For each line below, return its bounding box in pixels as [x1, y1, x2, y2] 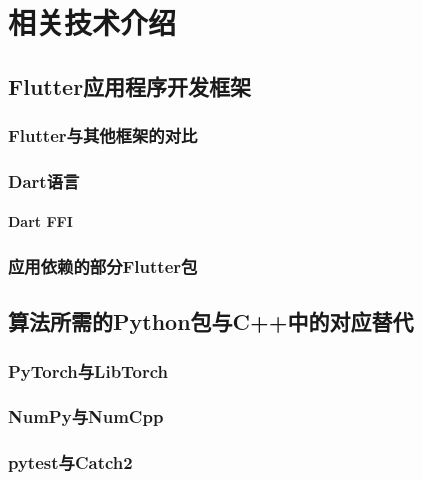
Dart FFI [8, 211, 73, 232]
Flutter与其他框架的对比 [8, 123, 198, 148]
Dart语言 [8, 168, 80, 193]
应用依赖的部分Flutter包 [8, 253, 198, 278]
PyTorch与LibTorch [8, 358, 169, 383]
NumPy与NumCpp [8, 404, 164, 429]
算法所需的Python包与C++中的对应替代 [8, 306, 414, 337]
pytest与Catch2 [8, 450, 133, 475]
